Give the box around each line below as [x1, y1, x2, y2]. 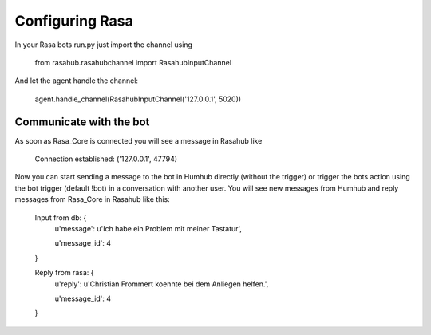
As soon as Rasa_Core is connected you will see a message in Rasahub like [14, 136, 263, 145]
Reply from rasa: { [34, 268, 94, 278]
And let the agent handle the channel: [14, 76, 139, 85]
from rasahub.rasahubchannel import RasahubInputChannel [34, 57, 231, 67]
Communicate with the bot [14, 115, 150, 128]
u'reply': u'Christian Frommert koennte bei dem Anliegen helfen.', [54, 279, 269, 289]
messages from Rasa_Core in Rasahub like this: [14, 195, 171, 204]
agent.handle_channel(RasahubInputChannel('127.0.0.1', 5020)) [34, 94, 242, 104]
